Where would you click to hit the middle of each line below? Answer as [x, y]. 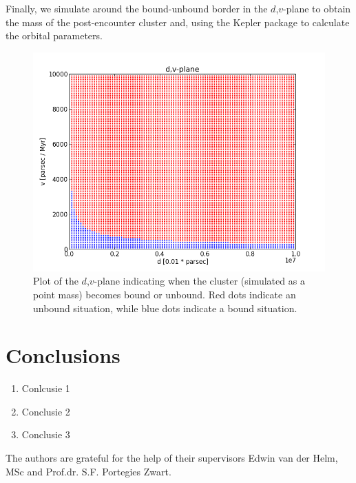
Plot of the [56, 281]
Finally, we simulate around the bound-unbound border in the [137, 8]
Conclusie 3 [46, 434]
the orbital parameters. [54, 35]
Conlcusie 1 [46, 388]
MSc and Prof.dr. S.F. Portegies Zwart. [88, 471]
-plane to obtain [317, 8]
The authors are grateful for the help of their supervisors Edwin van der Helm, [172, 458]
